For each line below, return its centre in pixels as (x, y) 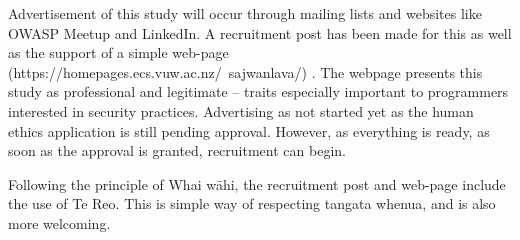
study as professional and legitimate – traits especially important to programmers (258, 91)
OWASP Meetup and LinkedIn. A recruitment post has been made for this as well (260, 32)
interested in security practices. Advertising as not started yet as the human (241, 110)
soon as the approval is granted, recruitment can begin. (177, 150)
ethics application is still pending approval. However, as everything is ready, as (249, 130)
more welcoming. (59, 222)
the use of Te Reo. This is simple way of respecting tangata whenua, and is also (252, 203)
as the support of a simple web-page (118, 52)
